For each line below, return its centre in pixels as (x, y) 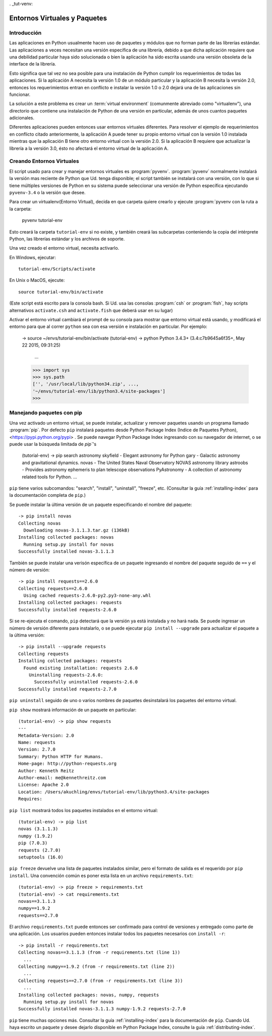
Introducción (25, 33)
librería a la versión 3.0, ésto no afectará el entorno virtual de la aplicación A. (89, 148)
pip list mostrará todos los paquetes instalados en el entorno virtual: (84, 810)
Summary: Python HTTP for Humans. (61, 756)
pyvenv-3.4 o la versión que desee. (47, 192)
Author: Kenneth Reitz (46, 771)
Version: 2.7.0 (37, 750)
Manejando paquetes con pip (46, 413)
